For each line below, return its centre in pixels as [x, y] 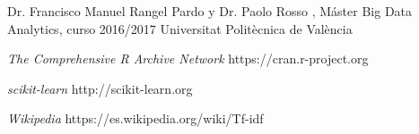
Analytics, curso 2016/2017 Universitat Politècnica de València [180, 28]
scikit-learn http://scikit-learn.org [100, 88]
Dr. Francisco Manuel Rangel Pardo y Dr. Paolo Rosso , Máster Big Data [210, 11]
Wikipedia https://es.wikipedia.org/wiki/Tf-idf [135, 118]
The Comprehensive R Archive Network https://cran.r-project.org [188, 59]
